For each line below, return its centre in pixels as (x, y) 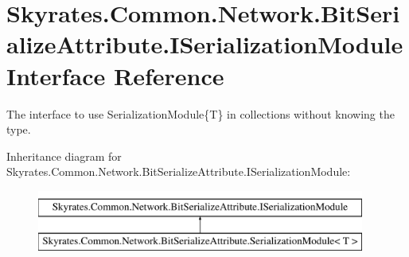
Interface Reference (115, 75)
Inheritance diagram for (64, 156)
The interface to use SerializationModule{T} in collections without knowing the (201, 113)
